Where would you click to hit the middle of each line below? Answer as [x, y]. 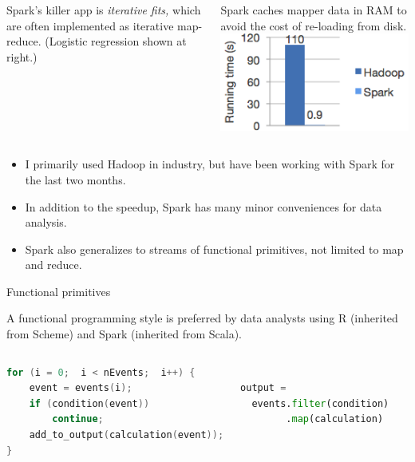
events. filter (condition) [320, 403]
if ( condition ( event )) [89, 403]
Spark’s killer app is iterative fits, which [104, 10]
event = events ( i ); [81, 388]
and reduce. [53, 265]
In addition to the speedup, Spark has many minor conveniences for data [204, 206]
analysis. [46, 222]
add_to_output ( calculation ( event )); [126, 435]
